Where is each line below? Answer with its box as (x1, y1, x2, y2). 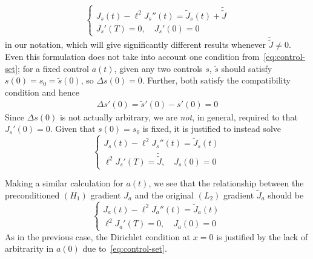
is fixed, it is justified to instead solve (142, 122, 281, 135)
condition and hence (5, 85, 79, 98)
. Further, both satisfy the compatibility (142, 74, 291, 87)
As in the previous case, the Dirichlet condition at (5, 230, 191, 243)
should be (268, 188, 304, 201)
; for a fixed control (18, 62, 89, 74)
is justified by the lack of (216, 230, 308, 243)
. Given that (50, 122, 96, 135)
